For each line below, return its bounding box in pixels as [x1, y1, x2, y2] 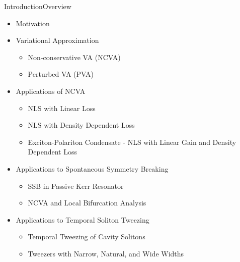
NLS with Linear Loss [28, 102, 96, 113]
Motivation [16, 18, 50, 28]
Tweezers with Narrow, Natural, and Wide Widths [28, 248, 184, 258]
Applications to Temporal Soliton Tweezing [16, 214, 149, 225]
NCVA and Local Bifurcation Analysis [28, 197, 146, 208]
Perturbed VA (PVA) [28, 69, 94, 79]
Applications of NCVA [16, 85, 86, 96]
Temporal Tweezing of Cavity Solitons [28, 231, 145, 242]
